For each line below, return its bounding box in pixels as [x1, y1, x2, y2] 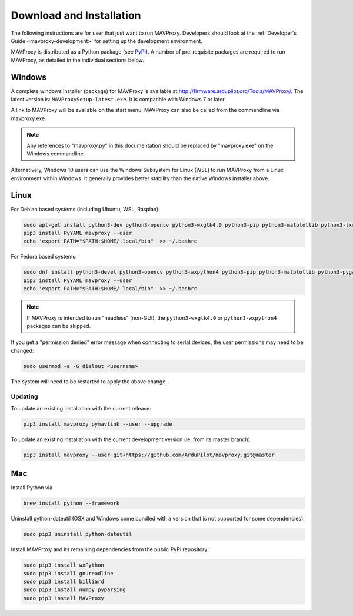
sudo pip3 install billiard [23, 578, 104, 585]
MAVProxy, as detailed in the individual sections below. [11, 57, 144, 64]
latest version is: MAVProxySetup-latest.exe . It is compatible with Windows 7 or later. [11, 96, 227, 103]
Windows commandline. [26, 150, 85, 157]
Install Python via [11, 484, 53, 491]
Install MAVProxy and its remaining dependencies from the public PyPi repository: [11, 546, 209, 553]
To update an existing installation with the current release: [11, 405, 151, 412]
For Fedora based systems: [11, 253, 77, 260]
